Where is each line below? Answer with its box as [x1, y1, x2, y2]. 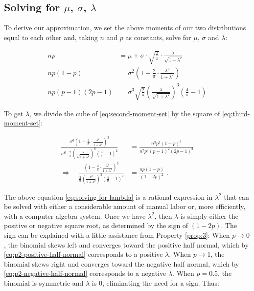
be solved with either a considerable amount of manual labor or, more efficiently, [4, 201, 246, 211]
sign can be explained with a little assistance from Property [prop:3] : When [4, 229, 230, 240]
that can [224, 191, 249, 202]
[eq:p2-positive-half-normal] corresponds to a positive [4, 249, 163, 259]
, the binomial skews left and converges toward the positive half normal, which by [4, 239, 249, 249]
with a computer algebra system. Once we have [4, 210, 146, 221]
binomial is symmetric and [4, 277, 84, 288]
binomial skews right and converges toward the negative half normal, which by [4, 258, 239, 269]
